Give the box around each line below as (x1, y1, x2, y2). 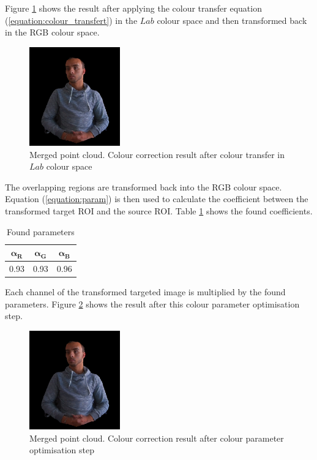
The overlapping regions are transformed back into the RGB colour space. (5, 180, 282, 193)
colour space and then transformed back (157, 13, 307, 26)
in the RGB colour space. (5, 26, 100, 39)
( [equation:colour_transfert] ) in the (5, 13, 138, 26)
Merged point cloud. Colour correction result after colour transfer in (29, 148, 285, 160)
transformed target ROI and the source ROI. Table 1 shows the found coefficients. (5, 205, 313, 217)
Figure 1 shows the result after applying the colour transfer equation (5, 2, 262, 14)
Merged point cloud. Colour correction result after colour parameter (29, 431, 284, 444)
